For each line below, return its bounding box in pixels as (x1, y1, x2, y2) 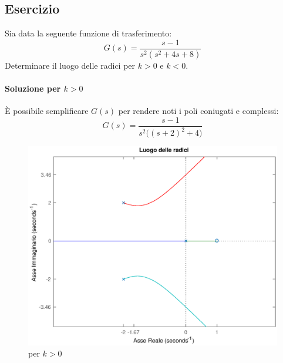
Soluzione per (5, 82, 61, 94)
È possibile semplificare (5, 105, 89, 117)
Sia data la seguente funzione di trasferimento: (5, 27, 172, 39)
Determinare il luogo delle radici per (5, 59, 136, 71)
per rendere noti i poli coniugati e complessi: (118, 105, 279, 117)
